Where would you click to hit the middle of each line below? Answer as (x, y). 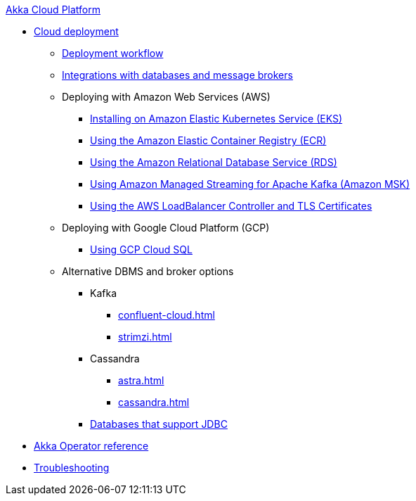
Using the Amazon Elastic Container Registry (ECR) (208, 140)
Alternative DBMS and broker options (148, 271)
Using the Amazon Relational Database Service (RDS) (214, 162)
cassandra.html (154, 402)
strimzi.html (145, 337)
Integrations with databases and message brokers (177, 75)
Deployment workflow (113, 53)
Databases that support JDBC (159, 424)
